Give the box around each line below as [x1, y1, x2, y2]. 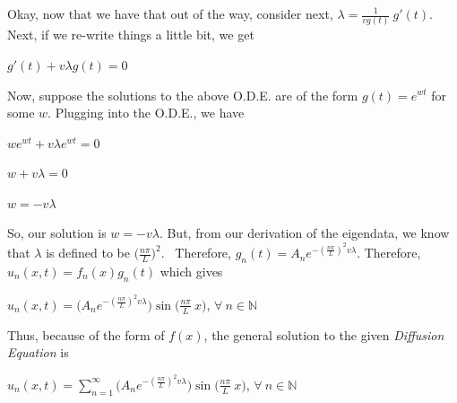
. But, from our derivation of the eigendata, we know [159, 223, 450, 242]
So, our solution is [7, 223, 107, 242]
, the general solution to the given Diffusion [203, 325, 444, 344]
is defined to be [46, 243, 130, 262]
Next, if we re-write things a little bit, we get [7, 25, 254, 44]
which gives [160, 261, 223, 280]
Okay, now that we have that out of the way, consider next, [7, 4, 333, 22]
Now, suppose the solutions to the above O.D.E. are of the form [7, 85, 358, 104]
